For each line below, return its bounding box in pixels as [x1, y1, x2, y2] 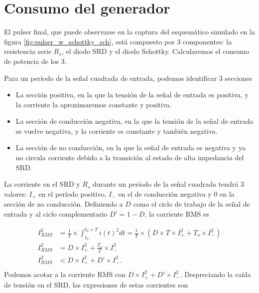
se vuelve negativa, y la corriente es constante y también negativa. [15, 125, 218, 136]
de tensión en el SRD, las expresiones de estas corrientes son [4, 279, 188, 290]
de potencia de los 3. [4, 55, 67, 66]
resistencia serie [4, 46, 52, 56]
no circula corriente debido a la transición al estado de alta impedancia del [15, 152, 244, 163]
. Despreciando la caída [180, 269, 251, 280]
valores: [4, 188, 27, 199]
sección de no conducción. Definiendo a [4, 199, 123, 209]
